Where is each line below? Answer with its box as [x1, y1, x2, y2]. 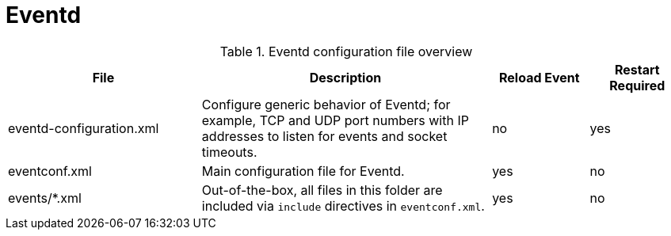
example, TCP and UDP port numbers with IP [201, 112, 469, 128]
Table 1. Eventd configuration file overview [219, 43, 473, 59]
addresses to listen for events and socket [201, 128, 448, 144]
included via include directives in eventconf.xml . [201, 197, 485, 214]
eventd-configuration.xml [8, 120, 159, 136]
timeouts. [201, 143, 257, 160]
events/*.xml [8, 189, 82, 206]
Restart [614, 61, 660, 78]
